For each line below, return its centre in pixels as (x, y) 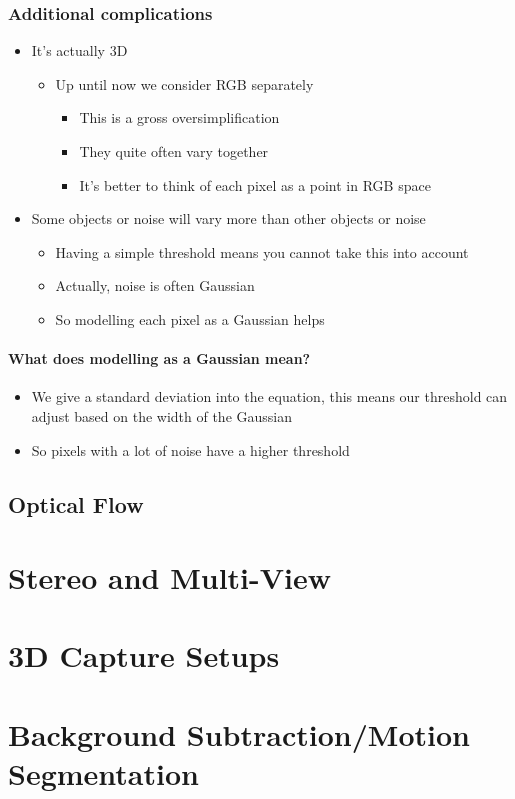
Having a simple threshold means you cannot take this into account (262, 251)
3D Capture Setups (144, 655)
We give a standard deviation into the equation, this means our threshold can (269, 396)
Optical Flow (76, 503)
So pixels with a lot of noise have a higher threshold (190, 449)
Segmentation (103, 773)
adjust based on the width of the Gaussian (161, 415)
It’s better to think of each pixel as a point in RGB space (255, 184)
